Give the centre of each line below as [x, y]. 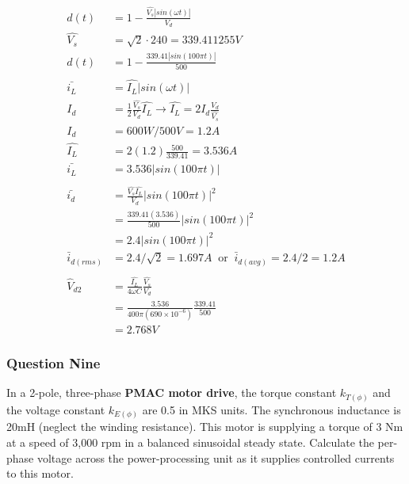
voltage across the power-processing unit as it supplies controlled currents [216, 457]
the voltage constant [56, 409]
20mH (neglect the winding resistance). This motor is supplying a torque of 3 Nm [205, 427]
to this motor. [40, 473]
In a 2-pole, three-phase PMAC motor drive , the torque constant [172, 393]
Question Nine [54, 363]
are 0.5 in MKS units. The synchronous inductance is [271, 409]
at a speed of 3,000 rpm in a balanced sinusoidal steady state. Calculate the [190, 442]
